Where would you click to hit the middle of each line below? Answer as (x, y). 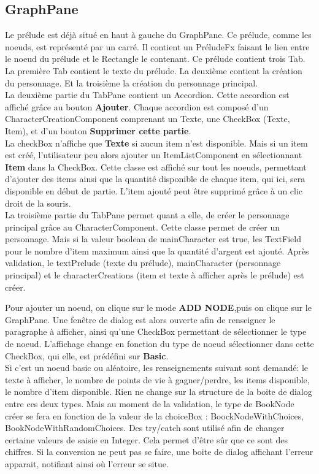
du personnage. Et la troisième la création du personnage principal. (132, 82)
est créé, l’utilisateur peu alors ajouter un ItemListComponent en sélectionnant (154, 155)
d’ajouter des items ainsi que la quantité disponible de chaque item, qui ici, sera (155, 179)
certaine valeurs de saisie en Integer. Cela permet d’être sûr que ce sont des (147, 439)
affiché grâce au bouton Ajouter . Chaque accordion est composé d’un (137, 106)
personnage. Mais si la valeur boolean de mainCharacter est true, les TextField (153, 239)
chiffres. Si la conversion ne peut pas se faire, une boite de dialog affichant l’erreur (159, 452)
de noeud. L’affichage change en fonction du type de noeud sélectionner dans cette (159, 344)
